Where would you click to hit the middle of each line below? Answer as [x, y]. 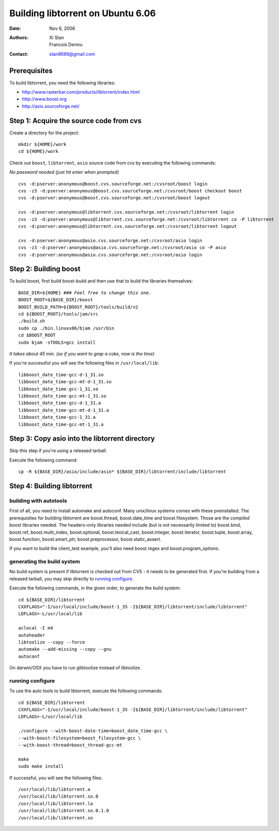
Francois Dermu [66, 45]
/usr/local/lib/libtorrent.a [54, 789]
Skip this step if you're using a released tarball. [58, 451]
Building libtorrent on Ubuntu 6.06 [83, 13]
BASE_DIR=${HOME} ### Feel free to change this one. [85, 293]
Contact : [19, 54]
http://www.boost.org [44, 99]
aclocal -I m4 [36, 628]
